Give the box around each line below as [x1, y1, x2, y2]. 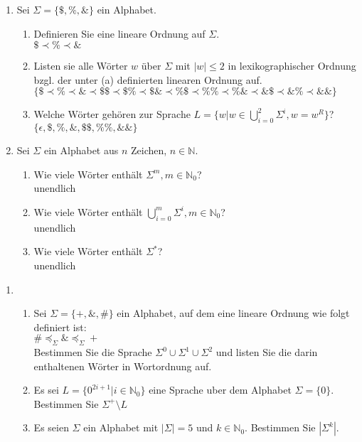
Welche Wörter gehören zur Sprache [33, 107, 191, 122]
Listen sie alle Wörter [33, 58, 128, 73]
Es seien [33, 420, 69, 435]
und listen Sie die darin [215, 345, 318, 360]
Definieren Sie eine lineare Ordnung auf [33, 26, 206, 41]
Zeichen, [130, 143, 167, 158]
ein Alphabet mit [83, 420, 159, 435]
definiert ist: [33, 319, 87, 334]
